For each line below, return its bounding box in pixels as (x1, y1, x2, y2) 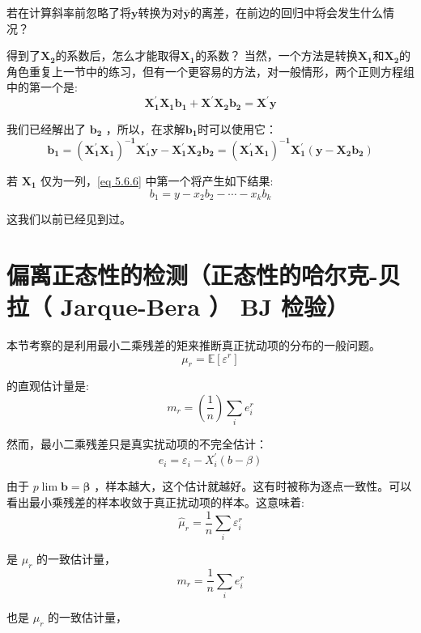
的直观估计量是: (6, 377, 89, 394)
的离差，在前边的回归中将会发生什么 (190, 4, 383, 20)
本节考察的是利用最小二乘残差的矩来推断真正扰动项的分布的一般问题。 (6, 336, 381, 353)
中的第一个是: (6, 79, 78, 96)
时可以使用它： (198, 120, 278, 137)
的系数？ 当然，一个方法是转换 (195, 47, 358, 64)
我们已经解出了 (6, 120, 86, 137)
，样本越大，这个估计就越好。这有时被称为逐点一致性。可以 (94, 478, 412, 495)
